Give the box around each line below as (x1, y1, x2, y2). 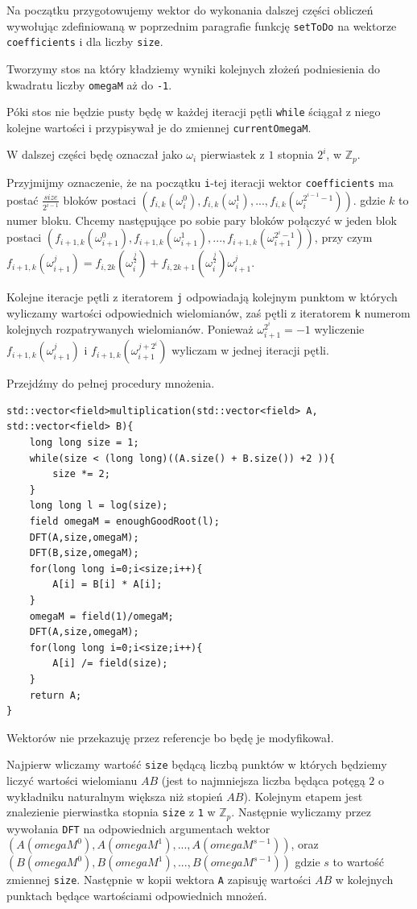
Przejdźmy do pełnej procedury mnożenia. (6, 375, 215, 392)
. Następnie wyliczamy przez (231, 803, 371, 820)
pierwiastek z (200, 146, 265, 163)
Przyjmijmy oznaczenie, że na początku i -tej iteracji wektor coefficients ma (6, 173, 394, 190)
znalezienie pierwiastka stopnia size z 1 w (6, 803, 216, 820)
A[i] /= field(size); (52, 658, 168, 670)
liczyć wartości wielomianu (6, 772, 138, 788)
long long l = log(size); (29, 500, 168, 512)
